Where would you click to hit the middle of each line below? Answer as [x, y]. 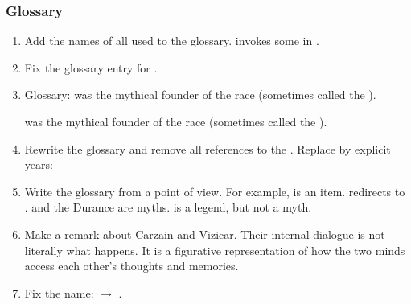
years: [39, 164]
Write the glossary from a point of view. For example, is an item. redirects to [215, 191]
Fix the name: [59, 292]
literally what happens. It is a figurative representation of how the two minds [215, 250]
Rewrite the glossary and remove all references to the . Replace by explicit [208, 148]
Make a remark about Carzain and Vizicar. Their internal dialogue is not [205, 234]
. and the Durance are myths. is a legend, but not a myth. [168, 207]
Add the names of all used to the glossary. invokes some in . [172, 41]
